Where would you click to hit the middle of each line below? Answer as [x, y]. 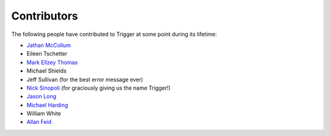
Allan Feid [39, 122]
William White [44, 113]
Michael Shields [46, 71]
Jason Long [42, 96]
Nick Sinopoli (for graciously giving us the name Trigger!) [99, 88]
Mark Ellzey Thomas [52, 62]
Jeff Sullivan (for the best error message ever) [85, 79]
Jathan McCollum [49, 45]
